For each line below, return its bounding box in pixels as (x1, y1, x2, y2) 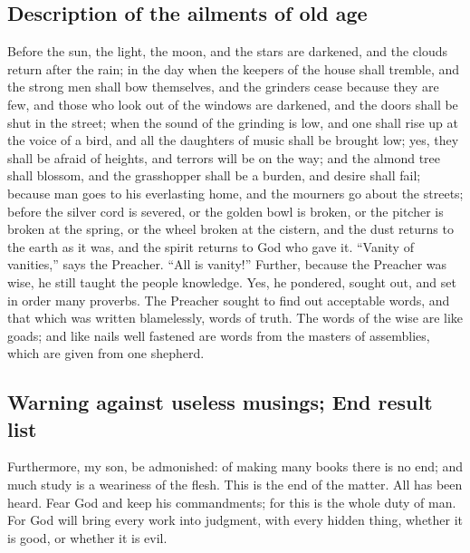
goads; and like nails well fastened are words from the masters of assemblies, (7, 325, 430, 344)
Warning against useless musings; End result (7, 388, 433, 416)
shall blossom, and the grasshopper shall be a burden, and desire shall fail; (7, 166, 421, 185)
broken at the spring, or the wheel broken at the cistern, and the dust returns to (7, 219, 454, 238)
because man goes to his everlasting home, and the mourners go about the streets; (7, 183, 464, 202)
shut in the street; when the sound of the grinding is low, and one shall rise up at (7, 112, 458, 131)
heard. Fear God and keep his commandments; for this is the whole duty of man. (7, 492, 456, 511)
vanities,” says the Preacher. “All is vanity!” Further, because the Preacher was (7, 255, 447, 274)
